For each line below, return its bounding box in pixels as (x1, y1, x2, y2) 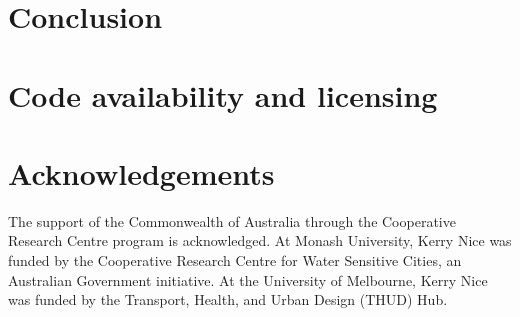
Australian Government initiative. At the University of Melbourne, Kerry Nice (8, 269, 488, 290)
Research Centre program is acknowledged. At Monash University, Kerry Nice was (8, 230, 512, 251)
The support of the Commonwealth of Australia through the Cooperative (8, 210, 456, 231)
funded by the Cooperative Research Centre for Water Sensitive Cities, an (8, 250, 462, 271)
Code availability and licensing (8, 74, 438, 115)
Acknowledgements (8, 152, 275, 193)
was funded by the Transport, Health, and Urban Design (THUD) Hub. (8, 289, 448, 310)
